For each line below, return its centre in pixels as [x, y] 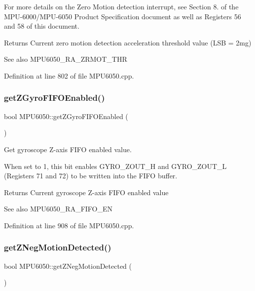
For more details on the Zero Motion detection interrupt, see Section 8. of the [121, 6]
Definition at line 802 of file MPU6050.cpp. [69, 75]
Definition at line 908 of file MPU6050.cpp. [69, 225]
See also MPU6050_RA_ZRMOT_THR [66, 59]
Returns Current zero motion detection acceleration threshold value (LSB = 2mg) [128, 42]
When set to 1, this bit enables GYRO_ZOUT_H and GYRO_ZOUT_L [115, 166]
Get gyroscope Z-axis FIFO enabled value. [68, 149]
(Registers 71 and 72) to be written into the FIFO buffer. [91, 176]
